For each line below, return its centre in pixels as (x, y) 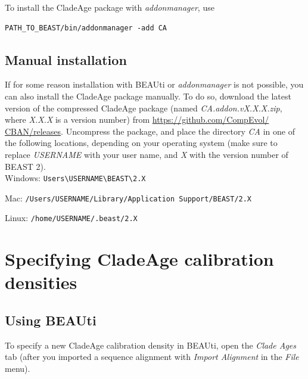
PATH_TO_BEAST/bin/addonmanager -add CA (86, 28)
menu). (18, 369)
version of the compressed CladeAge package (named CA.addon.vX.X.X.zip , (144, 108)
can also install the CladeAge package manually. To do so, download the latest (148, 96)
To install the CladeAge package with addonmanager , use (110, 7)
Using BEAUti (51, 320)
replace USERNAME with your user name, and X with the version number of (147, 154)
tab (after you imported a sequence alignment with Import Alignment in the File (152, 357)
